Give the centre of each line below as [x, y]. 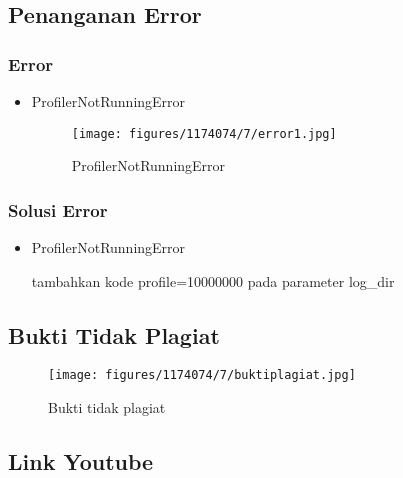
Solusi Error [58, 209]
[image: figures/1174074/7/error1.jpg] [204, 133]
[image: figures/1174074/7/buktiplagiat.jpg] [202, 375]
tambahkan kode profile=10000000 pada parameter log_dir [213, 280]
